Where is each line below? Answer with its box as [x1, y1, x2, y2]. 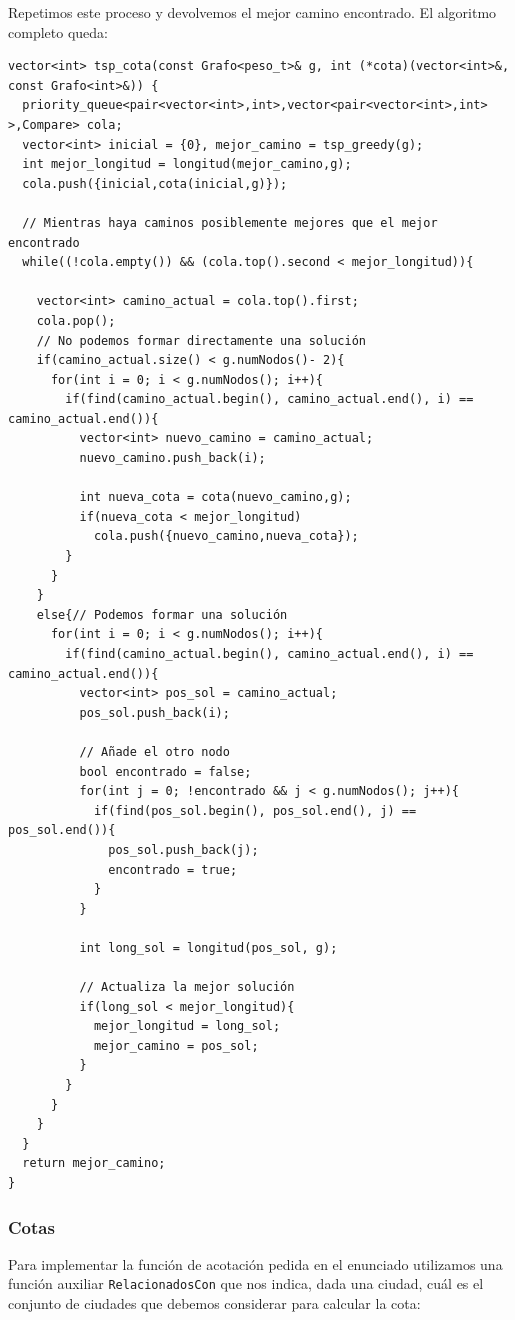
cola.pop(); [36, 313, 116, 328]
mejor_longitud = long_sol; [93, 1019, 281, 1034]
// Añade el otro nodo [79, 744, 230, 759]
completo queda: [8, 21, 108, 42]
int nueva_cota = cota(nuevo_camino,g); [79, 490, 352, 505]
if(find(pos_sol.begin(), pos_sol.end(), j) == [93, 803, 417, 818]
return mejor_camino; [22, 1156, 166, 1171]
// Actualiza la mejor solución [79, 980, 295, 995]
